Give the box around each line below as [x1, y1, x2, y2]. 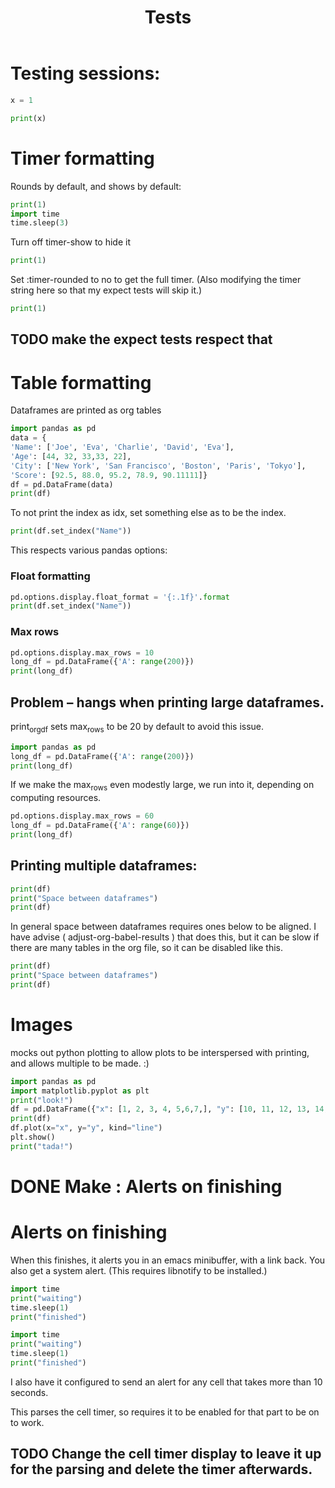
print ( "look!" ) [10, 1095, 74, 1105]
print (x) [10, 113, 47, 123]
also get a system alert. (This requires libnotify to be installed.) [10, 1264, 268, 1276]
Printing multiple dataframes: [10, 857, 198, 875]
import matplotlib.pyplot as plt [10, 1086, 150, 1096]
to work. [10, 1416, 45, 1428]
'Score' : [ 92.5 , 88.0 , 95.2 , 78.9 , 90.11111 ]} [10, 470, 208, 480]
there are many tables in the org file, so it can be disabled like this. [10, 942, 284, 954]
